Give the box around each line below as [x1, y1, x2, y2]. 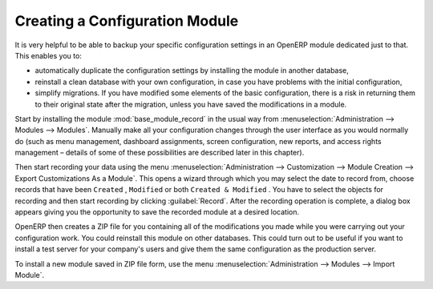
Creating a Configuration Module [14, 12, 239, 30]
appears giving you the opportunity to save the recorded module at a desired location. [14, 207, 300, 217]
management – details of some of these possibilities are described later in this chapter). [14, 148, 305, 158]
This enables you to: [14, 50, 82, 60]
